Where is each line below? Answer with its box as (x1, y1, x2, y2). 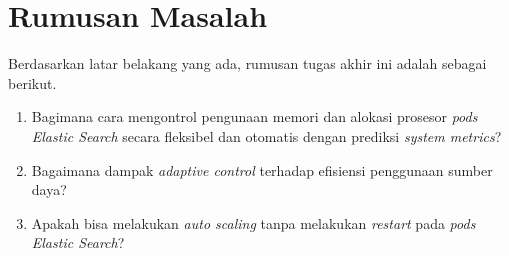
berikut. (8, 72, 57, 93)
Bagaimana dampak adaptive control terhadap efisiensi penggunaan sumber (31, 159, 493, 180)
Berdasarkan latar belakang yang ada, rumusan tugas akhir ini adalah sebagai (8, 53, 487, 74)
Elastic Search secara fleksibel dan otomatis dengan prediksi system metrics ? (31, 125, 502, 146)
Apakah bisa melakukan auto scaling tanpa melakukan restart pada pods (31, 212, 476, 233)
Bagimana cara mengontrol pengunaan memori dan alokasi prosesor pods (31, 106, 478, 127)
